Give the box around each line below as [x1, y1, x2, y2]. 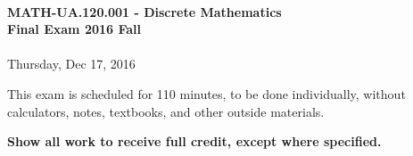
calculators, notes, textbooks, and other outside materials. [7, 102, 325, 120]
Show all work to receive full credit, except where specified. [7, 132, 382, 151]
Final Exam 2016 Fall [7, 20, 141, 38]
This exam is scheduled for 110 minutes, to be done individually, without [7, 84, 406, 103]
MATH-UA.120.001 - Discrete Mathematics [7, 2, 282, 21]
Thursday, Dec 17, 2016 [7, 54, 136, 73]
